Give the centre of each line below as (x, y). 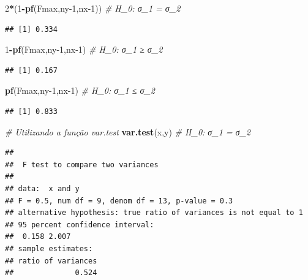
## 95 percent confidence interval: (80, 225)
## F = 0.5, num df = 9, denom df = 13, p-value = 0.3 (119, 201)
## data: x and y (42, 188)
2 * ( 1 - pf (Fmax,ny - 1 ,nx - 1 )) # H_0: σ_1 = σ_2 (93, 8)
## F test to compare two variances (82, 165)
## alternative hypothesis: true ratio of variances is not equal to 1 (154, 213)
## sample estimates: (49, 248)
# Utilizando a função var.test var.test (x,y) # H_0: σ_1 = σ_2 (128, 131)
